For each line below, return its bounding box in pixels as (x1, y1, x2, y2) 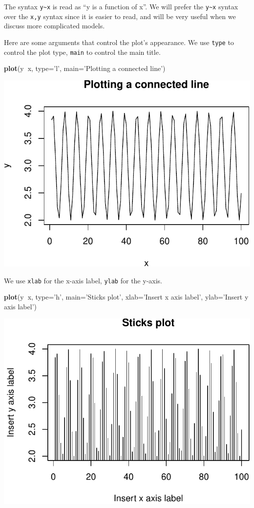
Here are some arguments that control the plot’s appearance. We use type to (4, 37, 234, 47)
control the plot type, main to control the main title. (4, 46, 161, 57)
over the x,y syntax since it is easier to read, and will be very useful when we (4, 11, 236, 21)
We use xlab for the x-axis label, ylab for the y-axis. (4, 275, 162, 285)
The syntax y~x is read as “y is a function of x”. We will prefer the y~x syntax (4, 1, 238, 11)
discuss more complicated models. (4, 21, 105, 31)
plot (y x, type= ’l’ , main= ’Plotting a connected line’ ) (4, 63, 166, 73)
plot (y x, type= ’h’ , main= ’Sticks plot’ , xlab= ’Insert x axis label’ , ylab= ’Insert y (4, 292, 249, 302)
